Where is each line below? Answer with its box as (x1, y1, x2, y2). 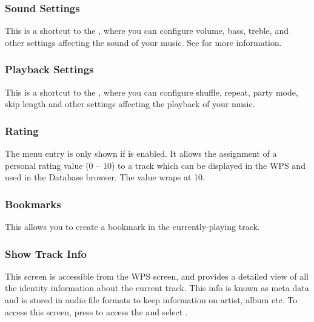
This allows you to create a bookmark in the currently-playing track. (5, 220, 260, 233)
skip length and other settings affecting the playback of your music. (5, 97, 255, 110)
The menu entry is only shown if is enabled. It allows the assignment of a (5, 147, 277, 160)
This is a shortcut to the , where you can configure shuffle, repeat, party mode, (5, 85, 298, 98)
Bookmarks (5, 196, 61, 211)
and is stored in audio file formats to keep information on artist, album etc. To (5, 294, 298, 306)
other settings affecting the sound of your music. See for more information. (5, 36, 282, 48)
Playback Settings (5, 62, 94, 77)
